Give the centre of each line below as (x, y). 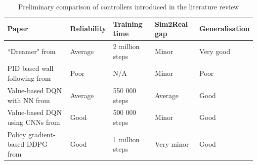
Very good (215, 51)
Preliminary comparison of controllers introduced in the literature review (128, 6)
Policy (17, 134)
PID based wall (31, 68)
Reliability (88, 28)
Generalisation (224, 28)
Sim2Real (171, 24)
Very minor (172, 144)
